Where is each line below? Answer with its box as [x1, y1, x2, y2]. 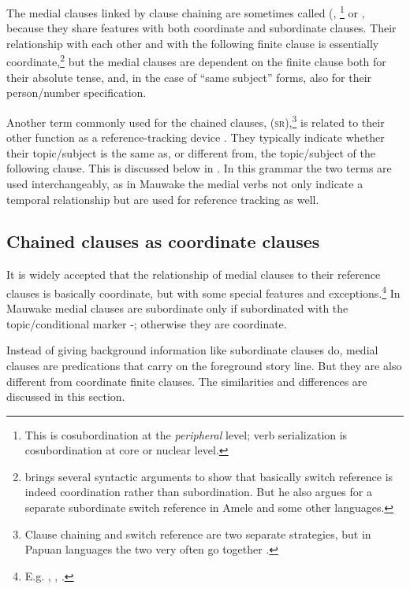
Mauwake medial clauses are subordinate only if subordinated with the [6, 300, 348, 317]
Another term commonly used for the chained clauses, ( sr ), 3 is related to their [6, 111, 385, 130]
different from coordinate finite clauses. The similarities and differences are [6, 372, 367, 389]
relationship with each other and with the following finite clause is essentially [6, 35, 379, 51]
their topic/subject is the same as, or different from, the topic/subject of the [6, 144, 375, 161]
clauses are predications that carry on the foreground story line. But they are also [6, 357, 402, 373]
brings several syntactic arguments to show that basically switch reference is [24, 468, 393, 484]
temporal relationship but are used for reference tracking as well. [6, 191, 319, 207]
